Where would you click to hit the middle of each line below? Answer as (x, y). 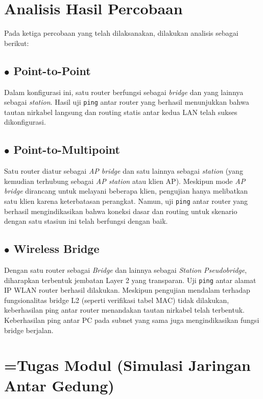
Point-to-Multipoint (67, 149)
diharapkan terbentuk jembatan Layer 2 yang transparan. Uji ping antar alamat (130, 280)
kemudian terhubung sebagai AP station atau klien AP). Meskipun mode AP (125, 181)
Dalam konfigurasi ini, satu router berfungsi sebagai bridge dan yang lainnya (124, 92)
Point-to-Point (52, 70)
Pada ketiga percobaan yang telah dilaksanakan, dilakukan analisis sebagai (121, 33)
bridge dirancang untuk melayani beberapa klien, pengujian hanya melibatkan (126, 191)
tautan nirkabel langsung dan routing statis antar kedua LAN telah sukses (121, 112)
